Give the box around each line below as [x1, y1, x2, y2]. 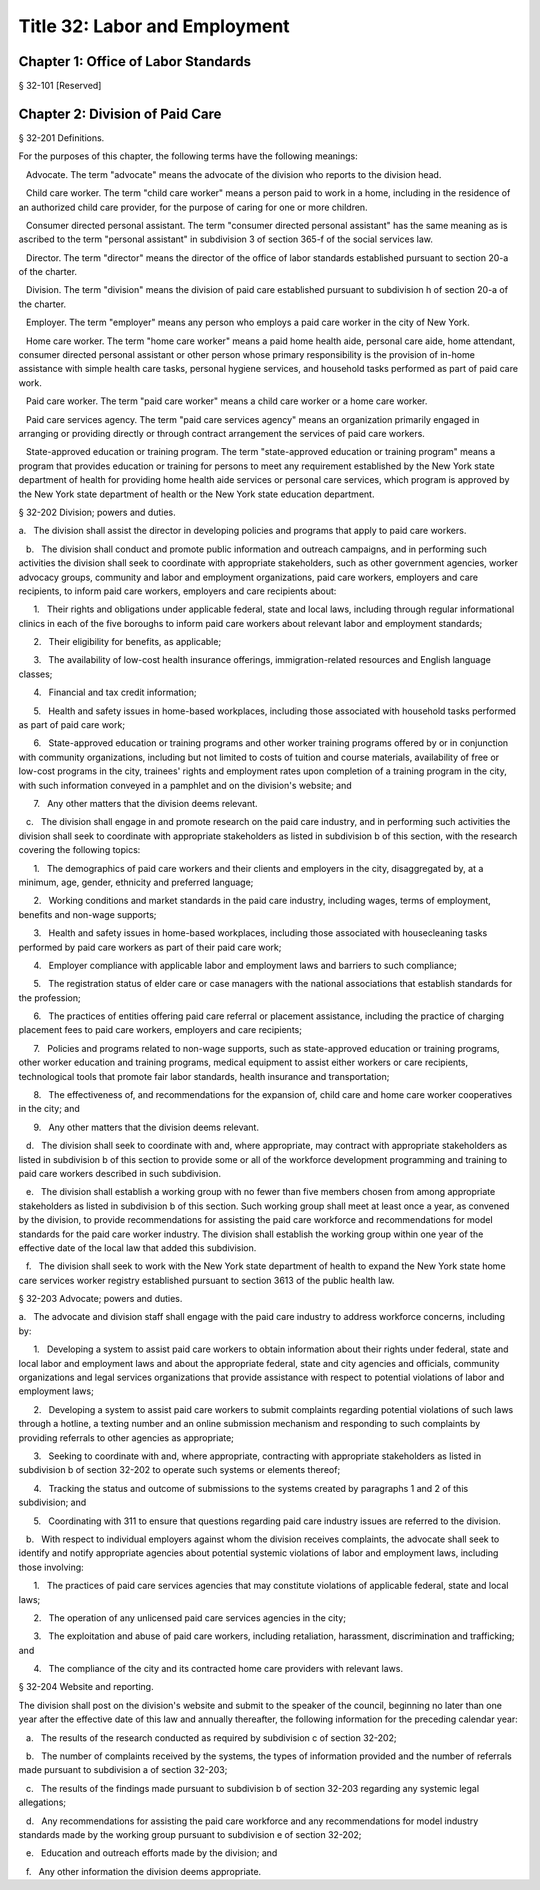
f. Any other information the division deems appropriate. [25, 1865, 262, 1877]
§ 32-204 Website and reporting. [18, 1681, 154, 1693]
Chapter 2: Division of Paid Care [18, 105, 222, 122]
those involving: [18, 1561, 84, 1573]
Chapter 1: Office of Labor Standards [18, 53, 252, 70]
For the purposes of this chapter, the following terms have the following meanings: [18, 150, 359, 162]
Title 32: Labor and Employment [18, 15, 290, 37]
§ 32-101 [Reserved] [18, 80, 102, 92]
